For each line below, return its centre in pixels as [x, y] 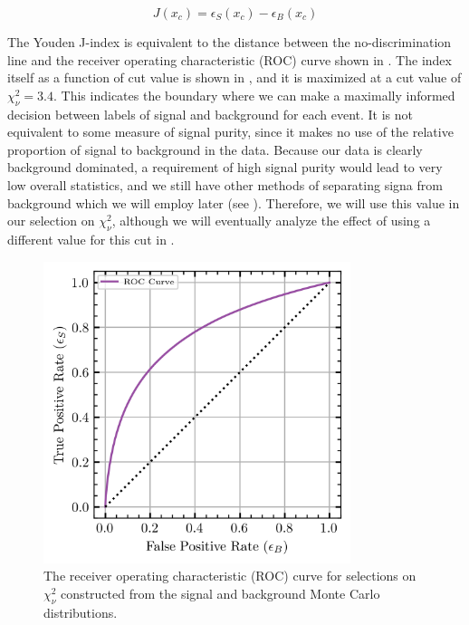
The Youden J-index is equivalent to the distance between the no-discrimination [230, 42]
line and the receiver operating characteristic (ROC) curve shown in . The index [230, 59]
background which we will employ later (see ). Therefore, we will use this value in [234, 202]
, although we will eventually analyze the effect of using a [271, 221]
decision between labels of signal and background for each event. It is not [210, 114]
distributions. [81, 612]
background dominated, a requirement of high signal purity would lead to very [225, 167]
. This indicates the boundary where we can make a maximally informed [254, 95]
